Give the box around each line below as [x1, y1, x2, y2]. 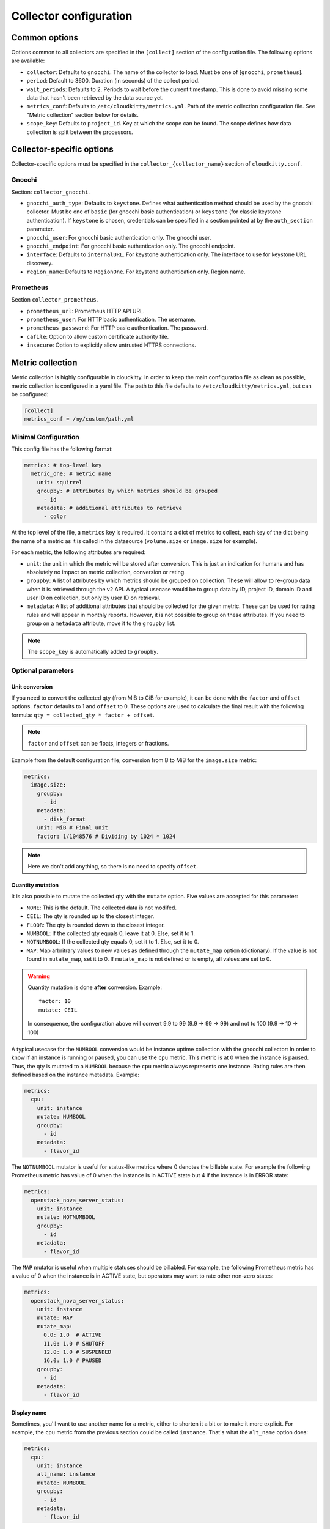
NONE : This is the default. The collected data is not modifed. [26, 904, 177, 911]
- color [43, 513, 67, 520]
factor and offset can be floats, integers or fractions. [28, 739, 169, 747]
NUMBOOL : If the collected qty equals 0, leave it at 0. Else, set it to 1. [26, 930, 196, 937]
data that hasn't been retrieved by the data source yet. [26, 94, 164, 102]
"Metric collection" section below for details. [26, 111, 139, 119]
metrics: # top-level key [24, 462, 102, 469]
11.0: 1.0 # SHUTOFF [43, 1340, 105, 1347]
